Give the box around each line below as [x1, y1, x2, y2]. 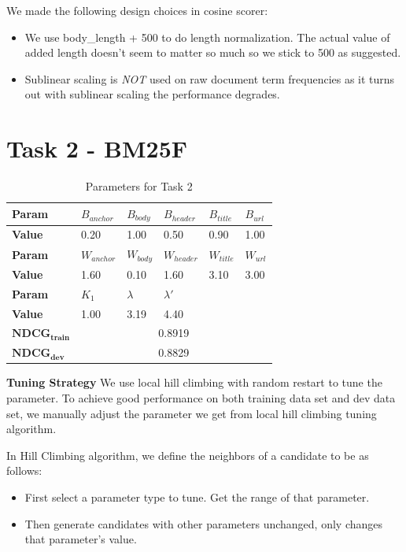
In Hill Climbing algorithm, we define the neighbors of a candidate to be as [6, 446, 369, 463]
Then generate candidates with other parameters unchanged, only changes [24, 515, 383, 532]
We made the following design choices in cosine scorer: [6, 2, 268, 18]
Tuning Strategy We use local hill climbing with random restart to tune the [6, 374, 382, 391]
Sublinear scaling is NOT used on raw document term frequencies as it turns [24, 70, 395, 87]
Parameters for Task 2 [85, 178, 193, 194]
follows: [6, 462, 42, 479]
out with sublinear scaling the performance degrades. [24, 86, 280, 102]
